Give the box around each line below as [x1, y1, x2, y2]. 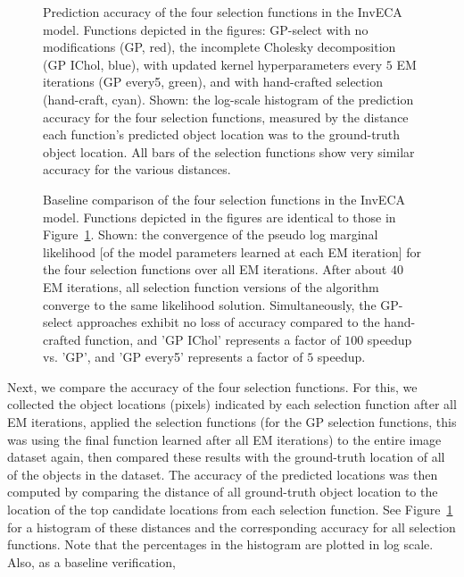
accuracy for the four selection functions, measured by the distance [43, 107, 409, 126]
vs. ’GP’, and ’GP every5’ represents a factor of [43, 347, 303, 366]
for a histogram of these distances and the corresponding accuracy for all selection [7, 517, 456, 536]
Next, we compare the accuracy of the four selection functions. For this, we [7, 377, 418, 396]
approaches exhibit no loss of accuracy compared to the [77, 313, 380, 331]
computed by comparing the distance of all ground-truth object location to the [7, 482, 438, 501]
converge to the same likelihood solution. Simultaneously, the [43, 295, 377, 314]
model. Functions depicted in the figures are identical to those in [43, 207, 396, 226]
